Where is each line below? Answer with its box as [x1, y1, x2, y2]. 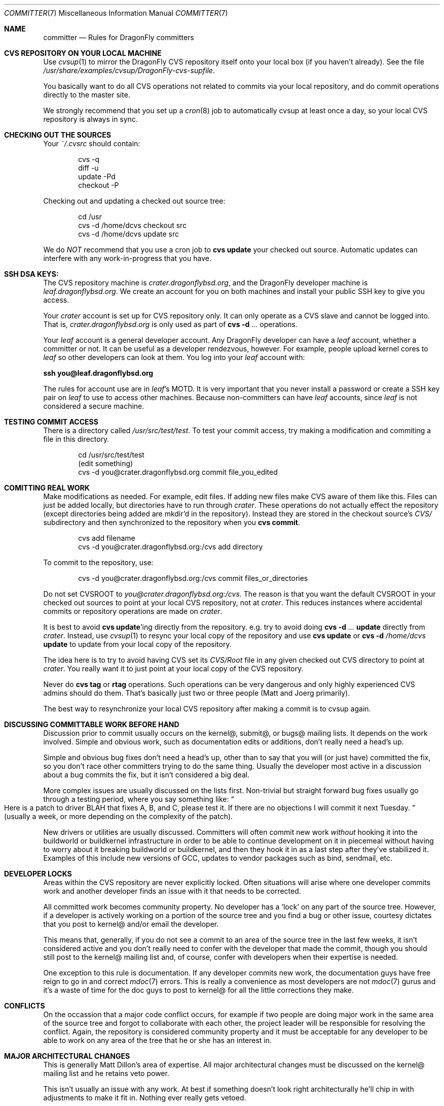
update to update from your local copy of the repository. [43, 640, 232, 648]
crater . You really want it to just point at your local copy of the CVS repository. [43, 664, 304, 673]
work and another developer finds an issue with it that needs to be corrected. [43, 887, 301, 895]
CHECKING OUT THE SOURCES [4, 131, 111, 139]
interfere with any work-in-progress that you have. [43, 254, 211, 263]
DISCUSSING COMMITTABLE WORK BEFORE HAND [4, 720, 179, 729]
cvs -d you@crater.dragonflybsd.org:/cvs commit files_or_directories [78, 574, 308, 582]
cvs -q [78, 155, 100, 164]
